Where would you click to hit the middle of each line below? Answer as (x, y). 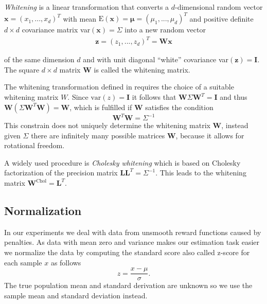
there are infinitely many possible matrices (98, 135)
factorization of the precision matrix (61, 173)
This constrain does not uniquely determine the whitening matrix (107, 125)
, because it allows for (210, 135)
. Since (78, 97)
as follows (66, 262)
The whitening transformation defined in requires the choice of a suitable (119, 87)
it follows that (154, 97)
